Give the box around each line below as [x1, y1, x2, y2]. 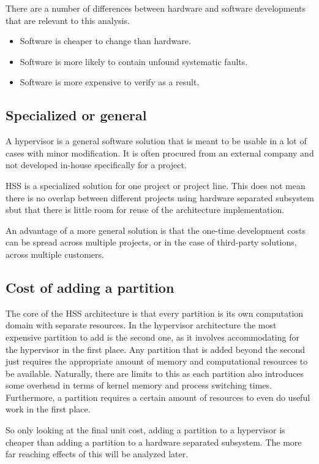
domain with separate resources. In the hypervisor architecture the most [6, 319, 277, 331]
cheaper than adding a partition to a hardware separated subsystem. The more [6, 435, 302, 448]
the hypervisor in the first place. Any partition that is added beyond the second [6, 342, 305, 355]
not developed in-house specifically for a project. [6, 158, 187, 171]
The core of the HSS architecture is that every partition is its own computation [6, 306, 304, 319]
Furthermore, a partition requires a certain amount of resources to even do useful [6, 390, 310, 403]
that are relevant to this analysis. [6, 14, 130, 26]
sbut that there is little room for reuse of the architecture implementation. [6, 203, 285, 216]
